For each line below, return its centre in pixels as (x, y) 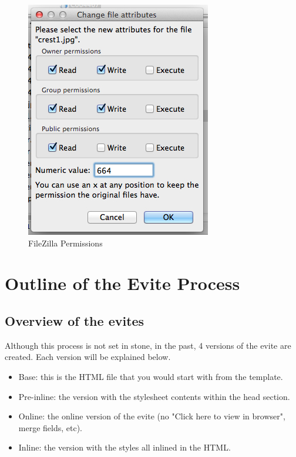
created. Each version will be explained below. (88, 357)
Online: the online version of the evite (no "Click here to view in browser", (152, 416)
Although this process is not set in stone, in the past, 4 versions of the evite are (148, 345)
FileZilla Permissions (65, 243)
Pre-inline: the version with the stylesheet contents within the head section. (154, 396)
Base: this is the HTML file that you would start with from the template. (151, 376)
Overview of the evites (75, 320)
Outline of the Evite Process (122, 283)
